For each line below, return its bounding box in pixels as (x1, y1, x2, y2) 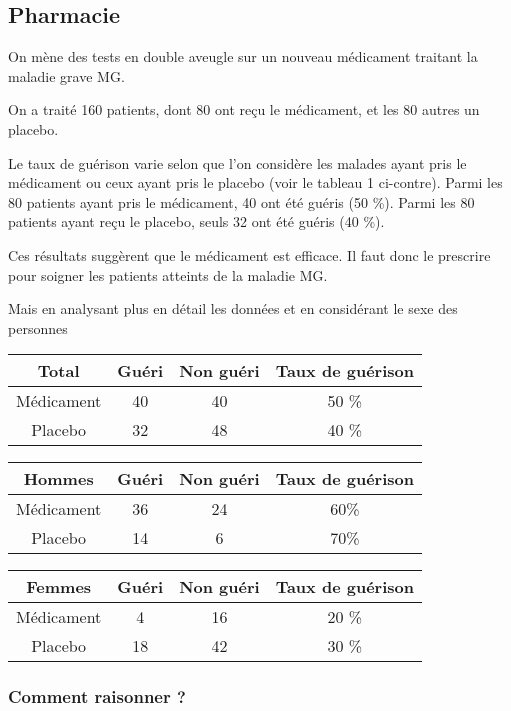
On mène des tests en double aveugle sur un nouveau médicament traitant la (8, 46, 478, 67)
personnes (8, 317, 68, 338)
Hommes (23, 467, 94, 491)
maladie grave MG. (8, 65, 125, 86)
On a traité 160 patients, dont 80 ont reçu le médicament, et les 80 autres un (8, 99, 480, 120)
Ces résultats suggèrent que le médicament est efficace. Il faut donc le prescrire (8, 244, 491, 265)
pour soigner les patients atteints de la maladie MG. (8, 264, 328, 285)
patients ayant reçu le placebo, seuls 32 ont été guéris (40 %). (8, 211, 385, 232)
